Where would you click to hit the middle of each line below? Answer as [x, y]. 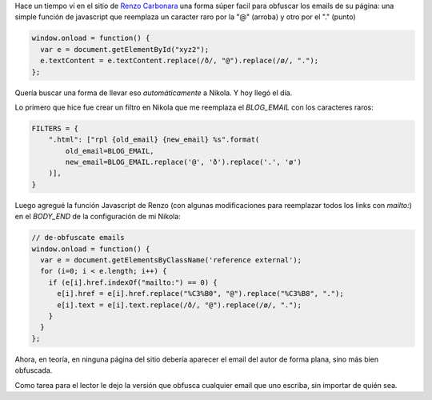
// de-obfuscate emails [78, 238]
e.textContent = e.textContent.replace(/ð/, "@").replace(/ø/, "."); [180, 61]
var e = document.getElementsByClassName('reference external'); [171, 260]
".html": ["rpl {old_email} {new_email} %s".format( [154, 140]
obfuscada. [34, 370]
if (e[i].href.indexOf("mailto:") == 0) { [133, 282]
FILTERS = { [55, 128]
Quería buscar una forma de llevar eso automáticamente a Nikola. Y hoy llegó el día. [154, 93]
